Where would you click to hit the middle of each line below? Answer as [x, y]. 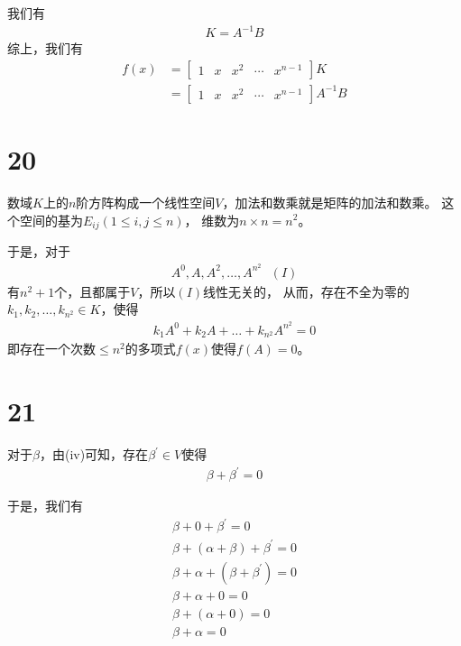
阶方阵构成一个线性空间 [146, 202]
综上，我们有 [45, 48]
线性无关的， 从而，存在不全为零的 [306, 291]
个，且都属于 [92, 291]
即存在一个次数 [51, 349]
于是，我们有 [45, 506]
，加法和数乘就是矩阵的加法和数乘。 [330, 202]
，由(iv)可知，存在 [94, 454]
